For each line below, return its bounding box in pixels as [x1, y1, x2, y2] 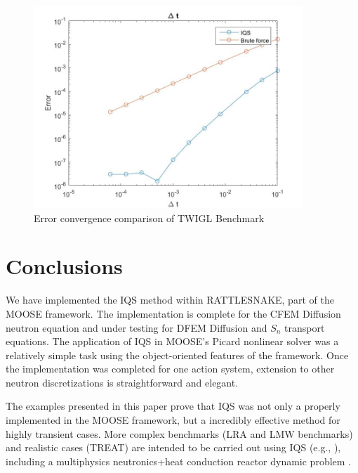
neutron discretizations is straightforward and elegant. [6, 375, 239, 389]
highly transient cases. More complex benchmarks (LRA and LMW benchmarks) [6, 426, 353, 441]
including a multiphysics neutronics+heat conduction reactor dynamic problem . [6, 453, 352, 468]
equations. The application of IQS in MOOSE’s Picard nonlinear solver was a [6, 334, 339, 349]
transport [284, 320, 325, 335]
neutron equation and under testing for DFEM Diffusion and [6, 320, 267, 335]
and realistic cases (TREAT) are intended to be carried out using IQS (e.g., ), [6, 440, 341, 455]
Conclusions [6, 252, 123, 280]
